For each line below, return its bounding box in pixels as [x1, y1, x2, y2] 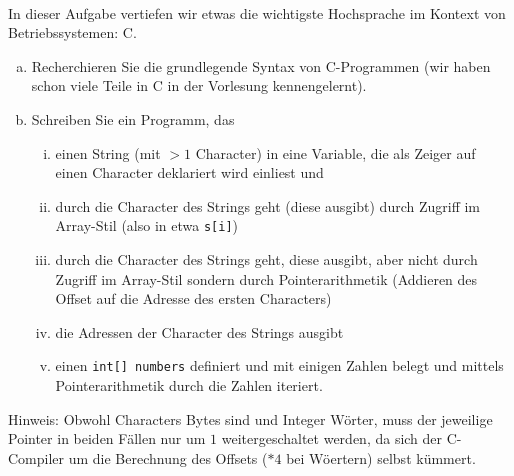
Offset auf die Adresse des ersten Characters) [55, 288, 332, 309]
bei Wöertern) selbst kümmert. [286, 447, 476, 468]
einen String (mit [55, 142, 161, 163]
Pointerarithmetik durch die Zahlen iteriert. [55, 375, 323, 396]
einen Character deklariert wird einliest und [55, 162, 324, 183]
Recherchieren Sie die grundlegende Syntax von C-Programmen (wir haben [31, 55, 491, 76]
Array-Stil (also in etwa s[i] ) [55, 215, 239, 236]
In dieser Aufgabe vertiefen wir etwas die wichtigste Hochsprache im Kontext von [8, 2, 506, 23]
